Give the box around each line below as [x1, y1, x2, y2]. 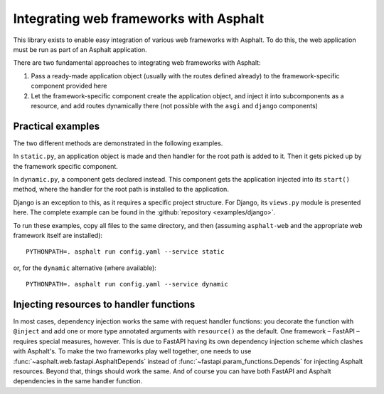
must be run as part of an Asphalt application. [13, 45, 147, 53]
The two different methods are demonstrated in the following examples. [13, 139, 223, 147]
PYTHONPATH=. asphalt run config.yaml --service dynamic [26, 280, 229, 289]
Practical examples [13, 120, 100, 132]
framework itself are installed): [13, 231, 103, 239]
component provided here [31, 82, 107, 90]
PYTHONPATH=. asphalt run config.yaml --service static [26, 248, 225, 256]
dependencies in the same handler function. [13, 377, 142, 385]
